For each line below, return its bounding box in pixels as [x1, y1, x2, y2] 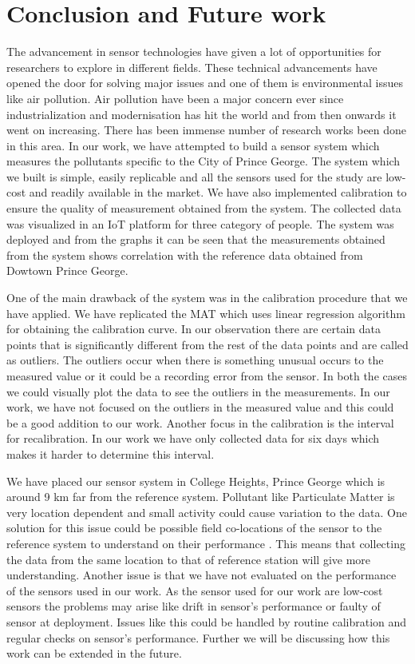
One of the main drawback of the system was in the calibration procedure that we [6, 289, 408, 306]
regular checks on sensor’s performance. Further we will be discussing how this [6, 629, 390, 646]
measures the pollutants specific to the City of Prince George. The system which [6, 153, 401, 169]
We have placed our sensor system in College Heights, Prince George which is [6, 472, 385, 489]
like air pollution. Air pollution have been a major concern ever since [6, 89, 344, 106]
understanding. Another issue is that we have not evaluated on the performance [6, 567, 397, 583]
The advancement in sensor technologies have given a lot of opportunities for [6, 43, 381, 60]
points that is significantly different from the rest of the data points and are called [6, 336, 409, 352]
